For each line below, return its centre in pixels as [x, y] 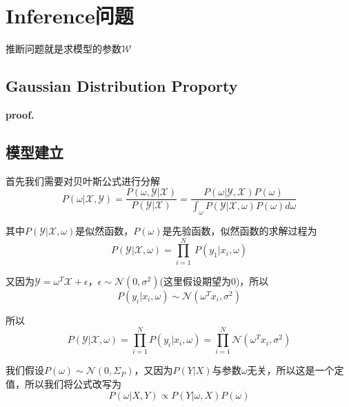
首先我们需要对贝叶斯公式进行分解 [83, 180]
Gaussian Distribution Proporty [122, 86]
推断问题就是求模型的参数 [63, 49]
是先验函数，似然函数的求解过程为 [240, 231]
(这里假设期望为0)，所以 [214, 280]
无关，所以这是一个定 [296, 370]
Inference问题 [70, 16]
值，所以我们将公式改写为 [63, 384]
